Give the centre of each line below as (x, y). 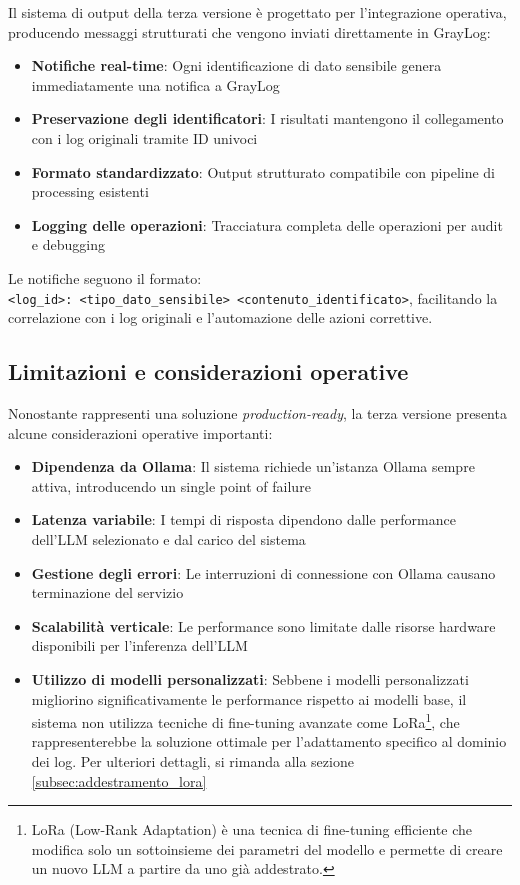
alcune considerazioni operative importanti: (140, 432)
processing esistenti (90, 191)
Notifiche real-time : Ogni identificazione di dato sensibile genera (236, 65)
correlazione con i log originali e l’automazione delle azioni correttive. (220, 317)
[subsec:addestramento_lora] (119, 780)
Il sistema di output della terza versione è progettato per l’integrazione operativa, (257, 12)
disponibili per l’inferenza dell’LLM (139, 645)
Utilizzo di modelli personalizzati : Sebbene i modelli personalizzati (250, 678)
